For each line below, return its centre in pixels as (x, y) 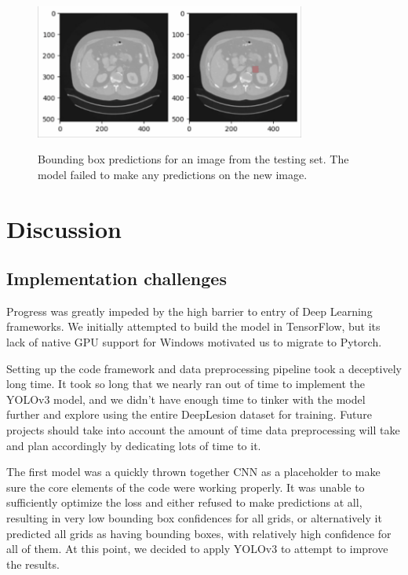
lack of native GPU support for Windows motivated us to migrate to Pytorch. (194, 342)
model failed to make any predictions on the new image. (173, 174)
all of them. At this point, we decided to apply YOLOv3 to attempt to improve (197, 549)
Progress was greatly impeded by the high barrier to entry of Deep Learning (189, 311)
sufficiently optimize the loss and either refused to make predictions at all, (184, 502)
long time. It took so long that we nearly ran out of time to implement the (186, 384)
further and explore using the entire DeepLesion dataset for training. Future (189, 414)
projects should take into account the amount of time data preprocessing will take (203, 430)
